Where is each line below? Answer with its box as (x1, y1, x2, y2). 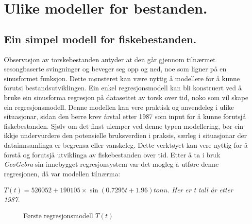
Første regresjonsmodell (23, 210, 93, 221)
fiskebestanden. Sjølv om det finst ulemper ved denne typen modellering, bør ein (4, 121, 244, 131)
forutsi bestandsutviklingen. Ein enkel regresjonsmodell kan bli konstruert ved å (4, 83, 242, 93)
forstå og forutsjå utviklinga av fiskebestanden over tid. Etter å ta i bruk (4, 149, 220, 159)
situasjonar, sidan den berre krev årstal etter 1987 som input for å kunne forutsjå (4, 111, 246, 121)
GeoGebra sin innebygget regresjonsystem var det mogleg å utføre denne (4, 159, 219, 169)
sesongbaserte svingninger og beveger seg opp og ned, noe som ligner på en (4, 64, 227, 74)
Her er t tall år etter (171, 185, 233, 195)
